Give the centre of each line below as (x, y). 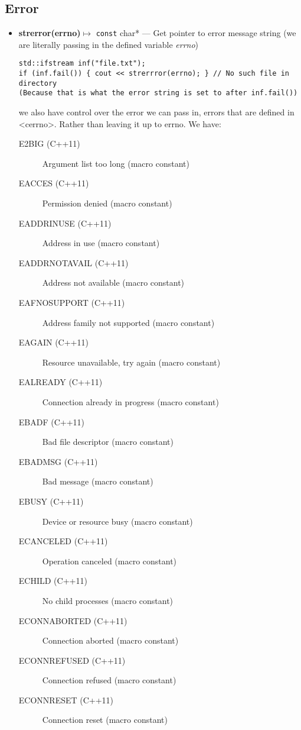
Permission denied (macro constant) (107, 203)
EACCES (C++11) (54, 183)
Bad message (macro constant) (98, 481)
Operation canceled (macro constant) (109, 561)
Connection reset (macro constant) (105, 720)
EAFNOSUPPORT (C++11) (72, 303)
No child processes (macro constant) (108, 600)
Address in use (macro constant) (101, 243)
